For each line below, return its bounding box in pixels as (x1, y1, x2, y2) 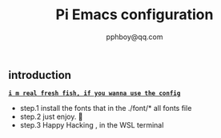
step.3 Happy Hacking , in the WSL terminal (19, 120, 164, 130)
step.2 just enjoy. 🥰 (19, 112, 83, 121)
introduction (8, 68, 72, 81)
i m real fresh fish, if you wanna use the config (8, 89, 181, 97)
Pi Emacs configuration (55, 6, 214, 24)
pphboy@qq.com (106, 32, 163, 41)
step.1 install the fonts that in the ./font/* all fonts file (19, 104, 192, 113)
